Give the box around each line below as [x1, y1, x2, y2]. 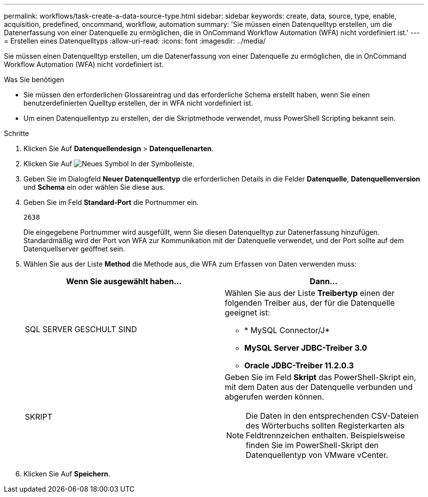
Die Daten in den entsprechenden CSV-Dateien [246, 411, 419, 421]
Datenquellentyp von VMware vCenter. [246, 450, 388, 460]
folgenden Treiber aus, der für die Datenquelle [225, 298, 395, 308]
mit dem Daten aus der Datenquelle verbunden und [225, 382, 413, 392]
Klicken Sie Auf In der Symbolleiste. [23, 159, 194, 168]
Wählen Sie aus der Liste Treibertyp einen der [225, 288, 395, 298]
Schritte [4, 129, 29, 137]
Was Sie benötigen [4, 75, 64, 84]
